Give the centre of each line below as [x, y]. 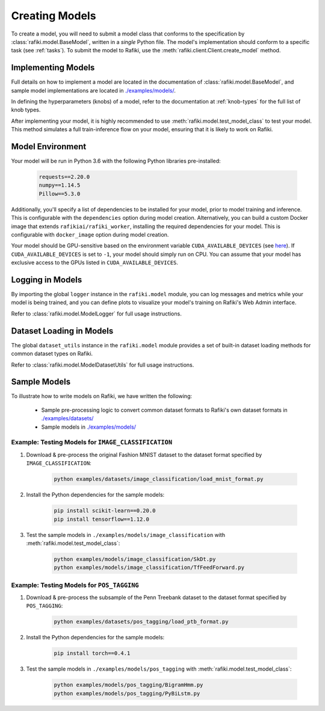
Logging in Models [47, 280]
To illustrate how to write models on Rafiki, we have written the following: [102, 396]
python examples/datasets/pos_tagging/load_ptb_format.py [141, 622]
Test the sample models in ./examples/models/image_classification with [126, 535]
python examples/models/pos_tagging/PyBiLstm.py [127, 693]
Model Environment [49, 147]
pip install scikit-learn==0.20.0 [105, 511]
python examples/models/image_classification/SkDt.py [135, 559]
